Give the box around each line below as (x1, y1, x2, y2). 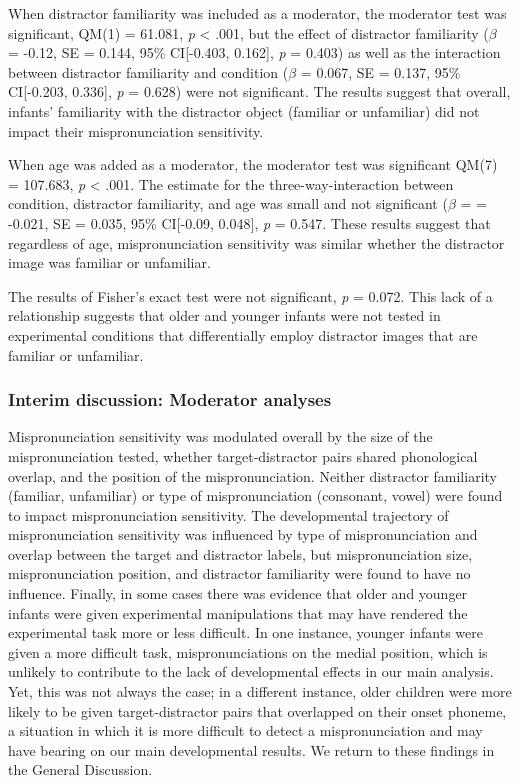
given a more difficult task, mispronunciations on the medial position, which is (8, 641, 488, 662)
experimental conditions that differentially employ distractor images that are (8, 324, 478, 345)
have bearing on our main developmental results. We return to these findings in (8, 739, 495, 760)
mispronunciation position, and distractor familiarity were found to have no (8, 563, 471, 584)
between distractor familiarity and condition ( (8, 61, 289, 82)
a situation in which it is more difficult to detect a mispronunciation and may (8, 720, 483, 741)
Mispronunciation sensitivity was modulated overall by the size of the (8, 426, 433, 447)
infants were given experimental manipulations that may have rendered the (8, 602, 468, 623)
